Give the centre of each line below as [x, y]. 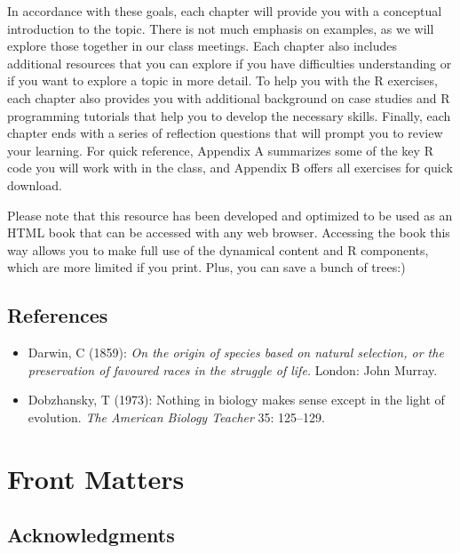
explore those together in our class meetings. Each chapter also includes [202, 46]
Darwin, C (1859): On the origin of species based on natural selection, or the [236, 353]
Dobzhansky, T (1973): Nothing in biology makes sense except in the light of [236, 400]
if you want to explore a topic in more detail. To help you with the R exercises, [222, 80]
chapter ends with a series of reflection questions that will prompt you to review [225, 133]
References [58, 315]
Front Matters [96, 478]
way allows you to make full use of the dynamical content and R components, [218, 249]
